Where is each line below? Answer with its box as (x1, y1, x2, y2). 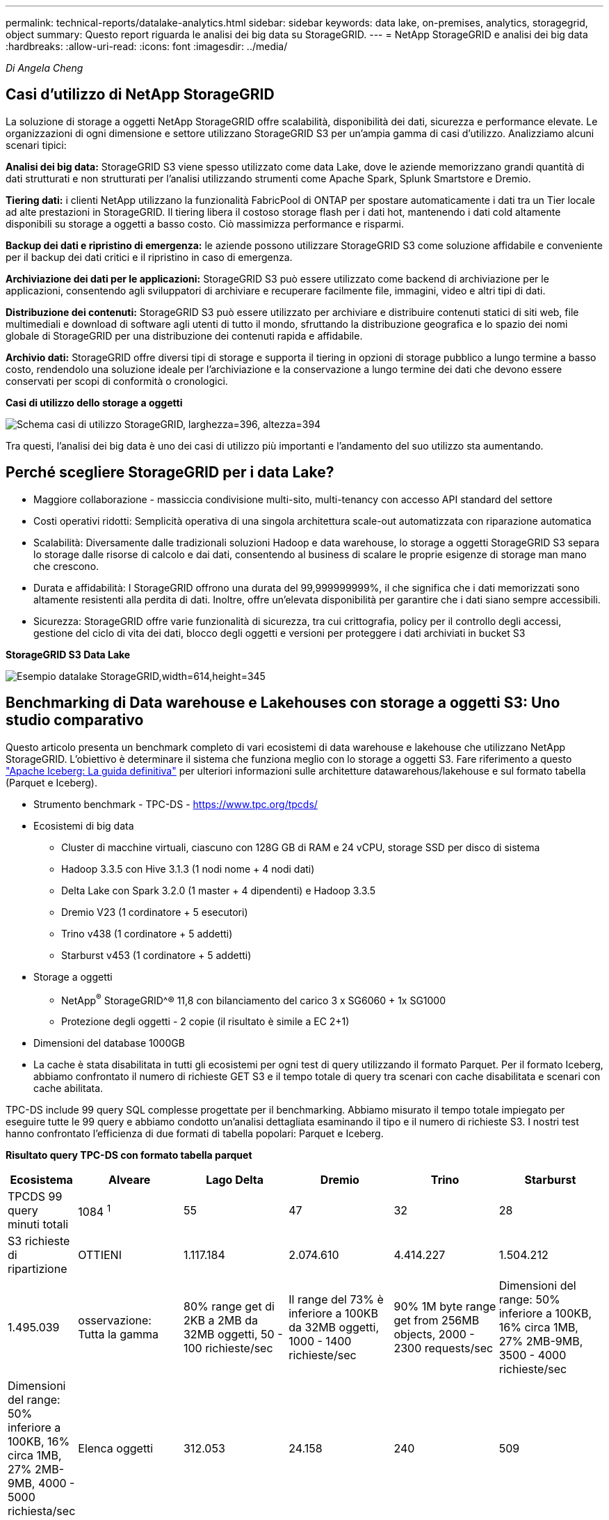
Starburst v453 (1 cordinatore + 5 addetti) (61, 949, 252, 961)
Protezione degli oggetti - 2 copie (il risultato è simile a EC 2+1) (61, 1015, 350, 1028)
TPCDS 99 (8, 1189, 63, 1204)
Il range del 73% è (289, 1292, 384, 1307)
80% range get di (183, 1299, 275, 1314)
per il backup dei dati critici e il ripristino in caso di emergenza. (6, 251, 293, 263)
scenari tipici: (6, 138, 67, 151)
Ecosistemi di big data (33, 819, 134, 832)
